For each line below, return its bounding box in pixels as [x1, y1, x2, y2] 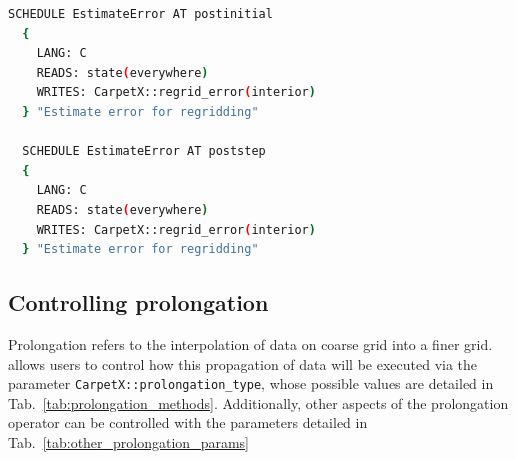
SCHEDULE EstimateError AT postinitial [8, 7, 273, 21]
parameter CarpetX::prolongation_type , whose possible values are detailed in [8, 373, 494, 394]
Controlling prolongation [8, 287, 269, 318]
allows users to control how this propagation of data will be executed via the [8, 353, 478, 374]
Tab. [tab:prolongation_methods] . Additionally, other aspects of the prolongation [8, 392, 509, 413]
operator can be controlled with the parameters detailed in [8, 412, 368, 433]
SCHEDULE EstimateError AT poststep [22, 144, 266, 159]
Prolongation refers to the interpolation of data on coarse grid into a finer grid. [8, 333, 493, 354]
